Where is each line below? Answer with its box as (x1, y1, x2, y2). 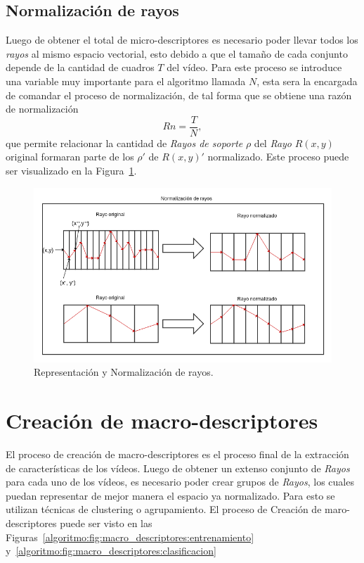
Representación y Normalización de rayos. (34, 365, 214, 379)
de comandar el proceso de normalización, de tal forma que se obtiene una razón (6, 87, 352, 102)
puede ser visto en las (60, 515, 152, 530)
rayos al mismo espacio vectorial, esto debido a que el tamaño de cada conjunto (6, 46, 348, 61)
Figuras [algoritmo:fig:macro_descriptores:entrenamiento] (6, 529, 254, 544)
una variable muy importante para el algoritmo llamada (6, 73, 246, 88)
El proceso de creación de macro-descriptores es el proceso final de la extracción (6, 447, 349, 461)
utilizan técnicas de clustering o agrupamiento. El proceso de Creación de (6, 502, 322, 517)
